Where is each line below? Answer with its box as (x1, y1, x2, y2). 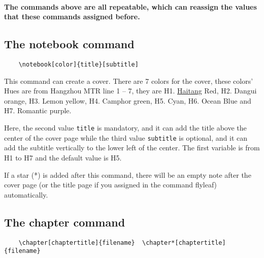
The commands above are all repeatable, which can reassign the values (4, 1, 257, 12)
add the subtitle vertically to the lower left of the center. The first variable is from (4, 142, 260, 153)
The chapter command (4, 214, 125, 230)
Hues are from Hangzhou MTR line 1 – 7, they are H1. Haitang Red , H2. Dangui (4, 85, 257, 96)
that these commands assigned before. (4, 11, 140, 22)
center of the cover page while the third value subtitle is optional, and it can (4, 132, 248, 143)
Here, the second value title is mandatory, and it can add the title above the (4, 122, 247, 133)
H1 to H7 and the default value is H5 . (4, 152, 122, 163)
